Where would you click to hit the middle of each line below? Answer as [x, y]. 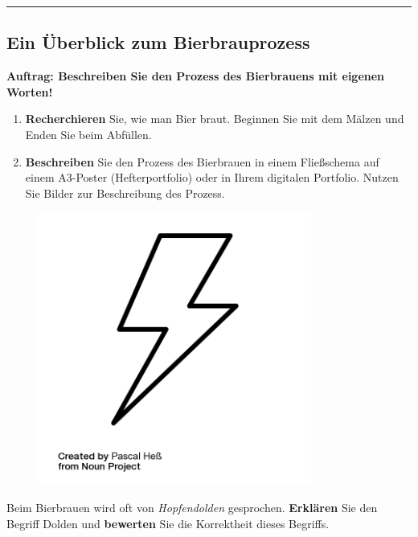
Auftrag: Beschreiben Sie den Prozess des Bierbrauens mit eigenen [196, 76]
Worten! [30, 91]
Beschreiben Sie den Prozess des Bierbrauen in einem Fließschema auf [202, 161]
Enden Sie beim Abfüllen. [88, 134]
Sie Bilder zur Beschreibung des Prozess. [125, 193]
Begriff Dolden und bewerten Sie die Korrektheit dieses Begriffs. [168, 523]
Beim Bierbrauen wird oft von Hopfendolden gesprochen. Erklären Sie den [192, 508]
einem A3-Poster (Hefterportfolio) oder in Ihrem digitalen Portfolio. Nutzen [212, 177]
